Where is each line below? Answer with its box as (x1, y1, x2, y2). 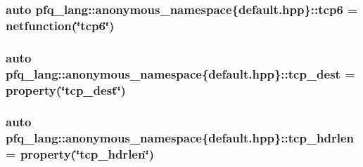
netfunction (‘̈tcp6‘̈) (6, 16, 115, 34)
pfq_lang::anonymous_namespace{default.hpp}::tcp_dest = (6, 65, 355, 82)
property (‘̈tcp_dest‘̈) (6, 81, 126, 98)
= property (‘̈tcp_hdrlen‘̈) (6, 145, 154, 163)
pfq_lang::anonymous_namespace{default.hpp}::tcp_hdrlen (6, 129, 355, 147)
